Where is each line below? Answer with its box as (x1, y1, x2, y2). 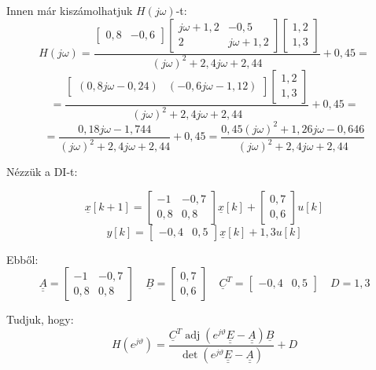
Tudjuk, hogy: (6, 311, 74, 328)
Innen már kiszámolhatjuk (6, 2, 133, 18)
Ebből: (6, 251, 39, 267)
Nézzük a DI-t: (6, 163, 78, 180)
